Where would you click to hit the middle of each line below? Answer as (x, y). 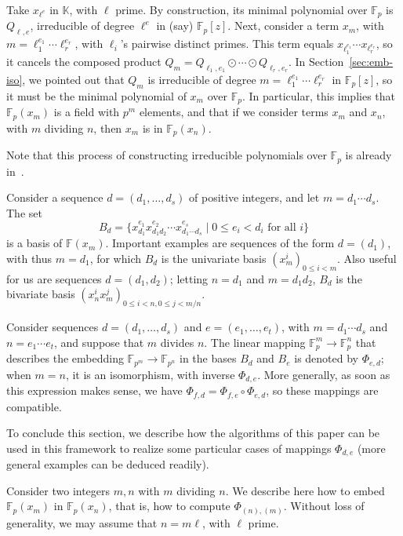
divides (177, 342)
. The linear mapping (255, 342)
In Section (319, 61)
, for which (116, 258)
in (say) (175, 26)
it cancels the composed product (84, 61)
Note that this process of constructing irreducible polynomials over (167, 155)
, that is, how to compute (169, 506)
